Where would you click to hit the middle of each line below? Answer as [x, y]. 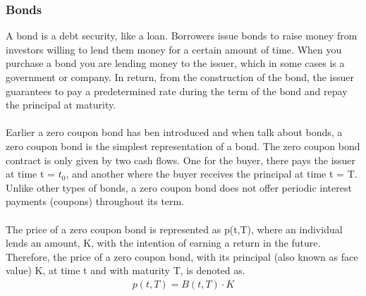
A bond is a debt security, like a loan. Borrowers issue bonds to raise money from [182, 36]
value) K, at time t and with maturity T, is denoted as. [126, 270]
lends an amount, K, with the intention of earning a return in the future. [163, 243]
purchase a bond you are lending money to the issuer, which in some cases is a [175, 63]
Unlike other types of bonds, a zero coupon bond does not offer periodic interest [179, 187]
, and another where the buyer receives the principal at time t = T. [212, 174]
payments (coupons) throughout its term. [95, 201]
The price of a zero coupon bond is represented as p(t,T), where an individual [174, 229]
